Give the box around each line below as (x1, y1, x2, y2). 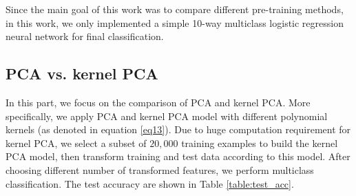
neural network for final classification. (6, 29, 164, 43)
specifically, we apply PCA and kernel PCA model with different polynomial (6, 108, 328, 123)
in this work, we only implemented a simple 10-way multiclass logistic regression (6, 15, 344, 30)
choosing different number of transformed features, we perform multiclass (6, 162, 314, 177)
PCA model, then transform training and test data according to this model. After (6, 149, 350, 164)
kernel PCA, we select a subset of (6, 135, 147, 150)
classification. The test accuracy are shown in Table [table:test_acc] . (6, 176, 294, 190)
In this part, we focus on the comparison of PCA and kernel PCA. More (6, 95, 311, 109)
